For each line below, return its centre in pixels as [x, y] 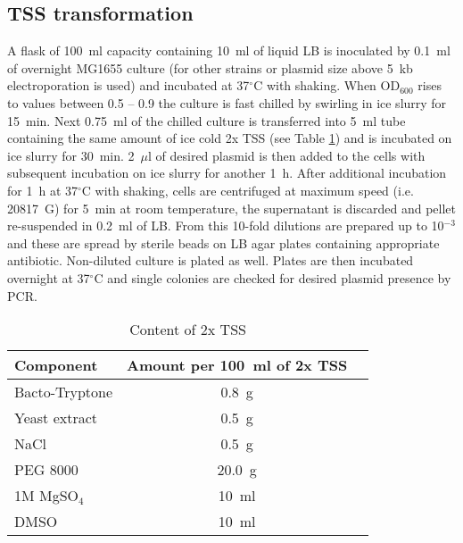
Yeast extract [56, 418]
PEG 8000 [46, 470]
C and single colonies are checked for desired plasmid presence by [273, 277]
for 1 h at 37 [42, 190]
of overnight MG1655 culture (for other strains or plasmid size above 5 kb [210, 67]
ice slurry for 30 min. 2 [71, 155]
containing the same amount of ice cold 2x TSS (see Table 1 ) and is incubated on [230, 138]
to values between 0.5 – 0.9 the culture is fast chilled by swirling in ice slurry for [227, 102]
